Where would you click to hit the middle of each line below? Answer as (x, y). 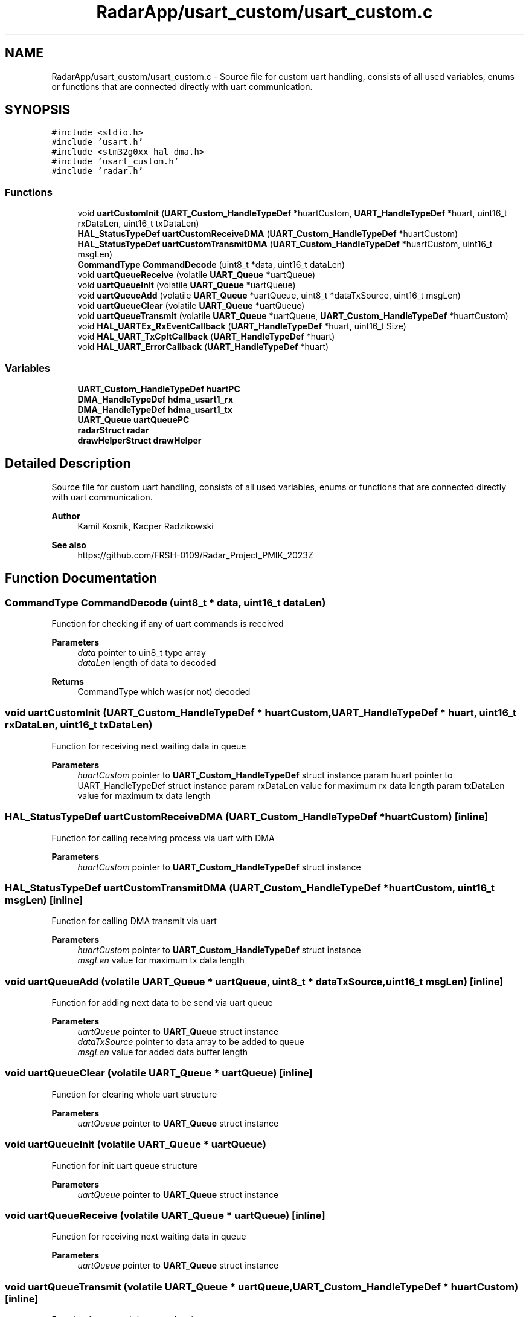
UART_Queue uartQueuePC (133, 419)
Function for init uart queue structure (125, 1165)
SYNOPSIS (38, 110)
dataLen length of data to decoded (147, 663)
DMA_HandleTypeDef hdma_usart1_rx (155, 399)
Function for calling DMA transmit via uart (134, 921)
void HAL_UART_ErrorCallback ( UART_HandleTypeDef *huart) (203, 347)
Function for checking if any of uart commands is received (168, 623)
